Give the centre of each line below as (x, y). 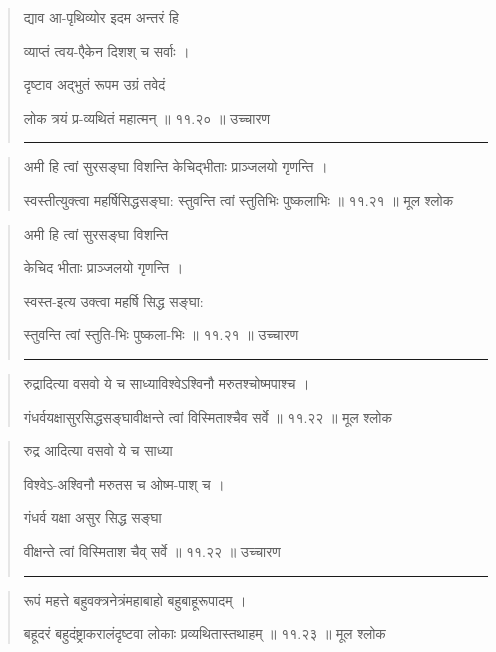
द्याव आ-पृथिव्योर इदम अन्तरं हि (101, 17)
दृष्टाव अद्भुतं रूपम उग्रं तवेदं (94, 84)
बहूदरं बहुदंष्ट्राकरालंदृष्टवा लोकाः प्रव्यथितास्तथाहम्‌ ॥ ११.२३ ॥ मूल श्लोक (204, 633)
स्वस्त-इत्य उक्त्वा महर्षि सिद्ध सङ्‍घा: (113, 300)
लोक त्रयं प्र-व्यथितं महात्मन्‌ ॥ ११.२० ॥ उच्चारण (147, 117)
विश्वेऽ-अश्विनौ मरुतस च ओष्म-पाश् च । (124, 483)
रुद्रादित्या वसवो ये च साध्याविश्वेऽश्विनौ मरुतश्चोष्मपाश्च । (166, 382)
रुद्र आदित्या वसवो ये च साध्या (98, 450)
